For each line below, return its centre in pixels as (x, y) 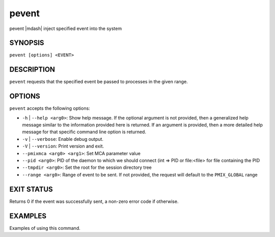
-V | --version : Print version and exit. (63, 146)
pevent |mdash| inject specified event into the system (66, 28)
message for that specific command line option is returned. (84, 132)
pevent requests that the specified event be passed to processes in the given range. (99, 82)
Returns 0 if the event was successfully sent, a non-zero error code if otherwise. (94, 201)
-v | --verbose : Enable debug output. (63, 139)
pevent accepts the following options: (50, 108)
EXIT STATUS (31, 189)
